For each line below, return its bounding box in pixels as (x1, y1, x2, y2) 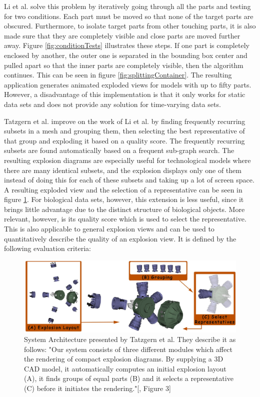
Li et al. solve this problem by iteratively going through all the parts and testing (4, 1, 251, 11)
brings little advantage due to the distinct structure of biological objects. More (4, 203, 245, 214)
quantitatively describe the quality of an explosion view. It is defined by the (4, 233, 236, 243)
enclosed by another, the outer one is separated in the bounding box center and (4, 49, 247, 60)
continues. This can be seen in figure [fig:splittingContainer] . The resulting (4, 69, 232, 80)
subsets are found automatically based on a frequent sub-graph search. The (4, 145, 234, 155)
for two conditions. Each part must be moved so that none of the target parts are (4, 10, 253, 21)
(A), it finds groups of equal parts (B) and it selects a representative (24, 373, 233, 383)
